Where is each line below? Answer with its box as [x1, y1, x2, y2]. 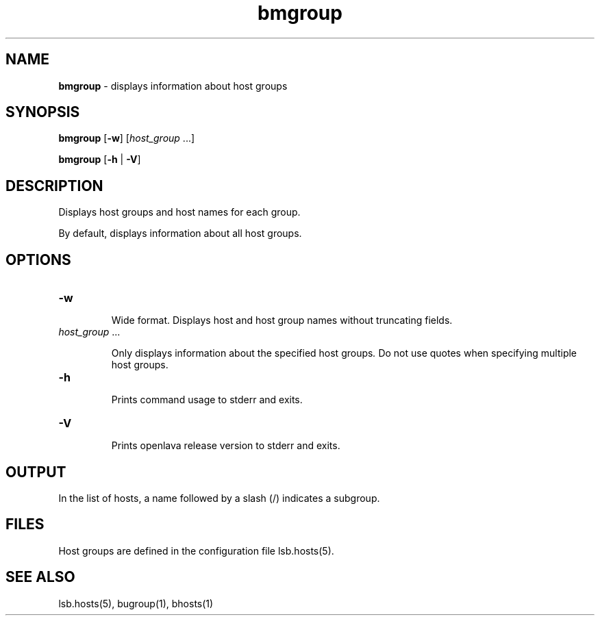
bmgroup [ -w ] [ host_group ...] [58, 132, 195, 144]
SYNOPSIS [5, 103, 80, 121]
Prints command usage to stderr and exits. [111, 394, 303, 406]
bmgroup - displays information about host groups [58, 79, 288, 92]
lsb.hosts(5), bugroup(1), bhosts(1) [58, 597, 214, 609]
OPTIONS [5, 251, 71, 268]
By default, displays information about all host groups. [58, 227, 302, 240]
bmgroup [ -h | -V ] [58, 153, 141, 166]
